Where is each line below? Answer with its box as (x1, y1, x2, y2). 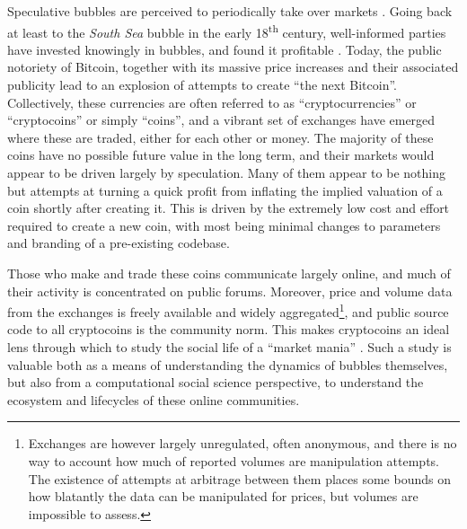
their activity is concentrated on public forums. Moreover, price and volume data (7, 281, 453, 300)
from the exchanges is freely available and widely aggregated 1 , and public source (7, 300, 449, 321)
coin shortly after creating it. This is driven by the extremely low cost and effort (7, 198, 450, 217)
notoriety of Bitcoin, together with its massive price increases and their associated (7, 57, 459, 76)
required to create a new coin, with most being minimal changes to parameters (7, 216, 441, 234)
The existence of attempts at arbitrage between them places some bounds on (28, 469, 451, 488)
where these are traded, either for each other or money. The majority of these (7, 128, 434, 146)
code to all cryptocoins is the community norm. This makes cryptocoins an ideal (7, 320, 450, 339)
